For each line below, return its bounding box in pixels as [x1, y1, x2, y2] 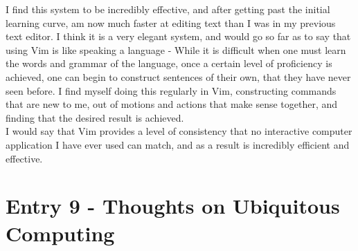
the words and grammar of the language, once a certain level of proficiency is [6, 56, 332, 71]
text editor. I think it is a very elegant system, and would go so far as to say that [6, 29, 351, 44]
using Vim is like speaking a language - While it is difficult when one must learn [6, 42, 346, 57]
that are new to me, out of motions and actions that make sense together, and [6, 97, 338, 111]
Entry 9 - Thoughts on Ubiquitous [6, 192, 340, 220]
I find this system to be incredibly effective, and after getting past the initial [6, 2, 330, 16]
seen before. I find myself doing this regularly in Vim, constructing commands [6, 83, 337, 97]
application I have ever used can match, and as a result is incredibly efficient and [6, 137, 350, 151]
